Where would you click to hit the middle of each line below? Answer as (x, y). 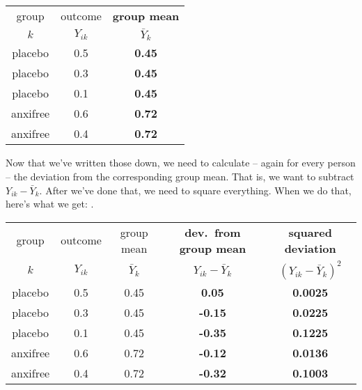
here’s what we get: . (50, 204)
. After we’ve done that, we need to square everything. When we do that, (195, 190)
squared (310, 232)
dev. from (213, 232)
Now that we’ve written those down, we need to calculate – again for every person (181, 163)
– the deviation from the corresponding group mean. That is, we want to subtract (180, 177)
